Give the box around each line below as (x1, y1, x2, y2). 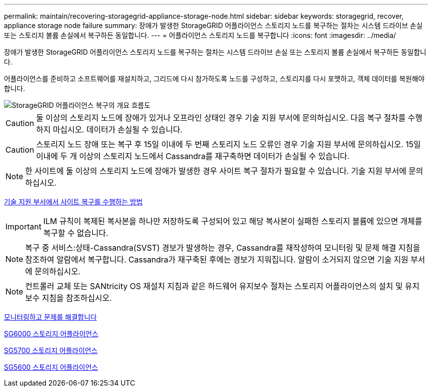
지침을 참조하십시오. (42, 293, 112, 303)
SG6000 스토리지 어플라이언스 (4, 329, 99, 338)
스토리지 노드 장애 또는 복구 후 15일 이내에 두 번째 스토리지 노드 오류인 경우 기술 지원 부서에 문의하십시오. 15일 (36, 139, 421, 149)
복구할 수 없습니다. (43, 228, 108, 238)
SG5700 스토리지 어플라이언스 (4, 346, 98, 355)
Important (5, 222, 41, 231)
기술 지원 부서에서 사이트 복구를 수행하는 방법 (4, 197, 143, 206)
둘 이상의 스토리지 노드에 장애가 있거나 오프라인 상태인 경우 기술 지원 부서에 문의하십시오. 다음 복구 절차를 (36, 113, 406, 123)
